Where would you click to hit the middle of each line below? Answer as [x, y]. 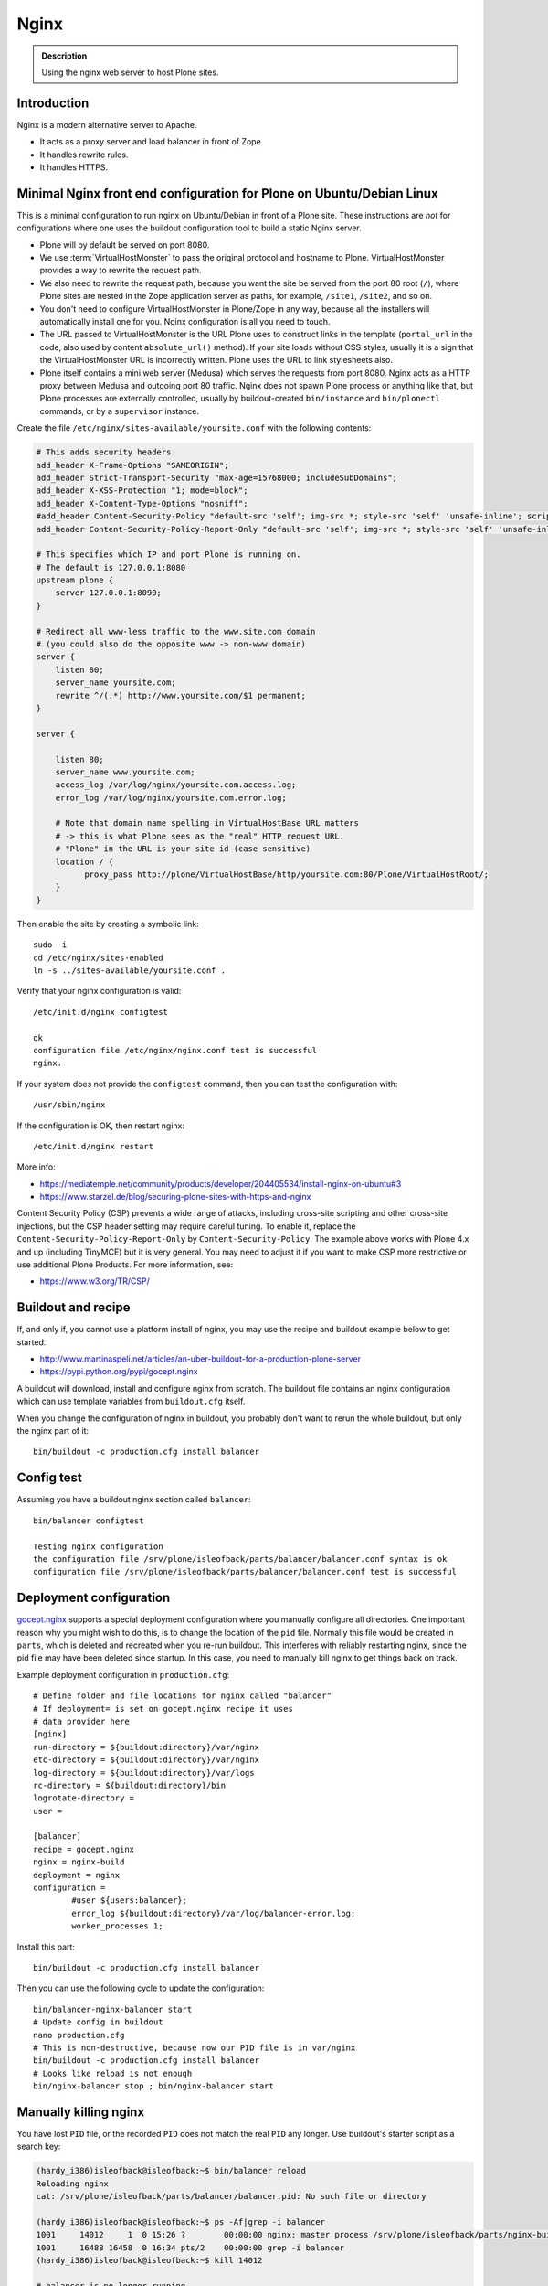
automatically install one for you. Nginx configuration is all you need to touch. [185, 322]
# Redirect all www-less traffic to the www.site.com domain [176, 631]
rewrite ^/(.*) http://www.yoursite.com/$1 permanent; [180, 695]
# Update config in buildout [98, 2022]
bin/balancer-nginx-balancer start [113, 2009]
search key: [39, 2147]
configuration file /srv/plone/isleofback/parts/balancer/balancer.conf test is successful [245, 1572]
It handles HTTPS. [74, 167]
